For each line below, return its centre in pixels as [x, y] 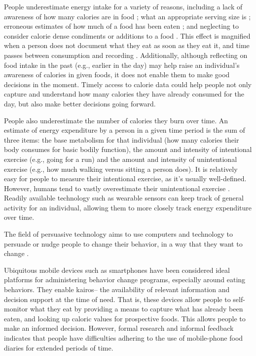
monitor [16, 309]
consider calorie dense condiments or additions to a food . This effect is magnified [127, 35]
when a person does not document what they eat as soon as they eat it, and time [127, 45]
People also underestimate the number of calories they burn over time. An [116, 120]
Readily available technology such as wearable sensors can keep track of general [124, 198]
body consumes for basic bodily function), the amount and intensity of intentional [128, 149]
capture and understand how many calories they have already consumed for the [124, 94]
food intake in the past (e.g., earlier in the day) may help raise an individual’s [122, 65]
